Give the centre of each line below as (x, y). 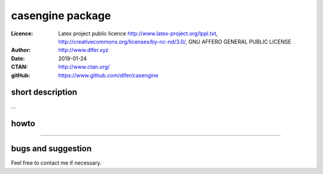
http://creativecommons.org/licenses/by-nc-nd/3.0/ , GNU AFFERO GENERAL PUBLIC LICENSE (175, 41)
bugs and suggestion (51, 149)
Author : (21, 50)
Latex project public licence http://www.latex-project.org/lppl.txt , (138, 33)
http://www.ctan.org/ (84, 67)
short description (44, 92)
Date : (18, 58)
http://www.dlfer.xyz (83, 50)
